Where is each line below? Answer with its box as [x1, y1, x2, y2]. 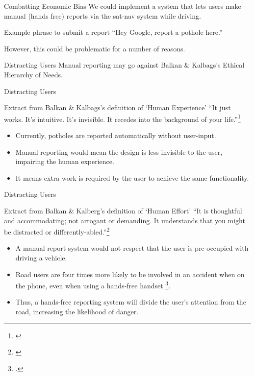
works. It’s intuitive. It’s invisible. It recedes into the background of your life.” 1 [4, 112, 241, 124]
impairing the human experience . [15, 156, 114, 166]
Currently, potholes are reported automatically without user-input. [15, 130, 216, 140]
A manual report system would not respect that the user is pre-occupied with [15, 243, 249, 253]
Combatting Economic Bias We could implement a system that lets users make [4, 1, 241, 11]
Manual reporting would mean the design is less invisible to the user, [15, 146, 223, 157]
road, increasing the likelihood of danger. [15, 306, 139, 317]
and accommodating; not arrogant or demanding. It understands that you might [4, 215, 245, 225]
